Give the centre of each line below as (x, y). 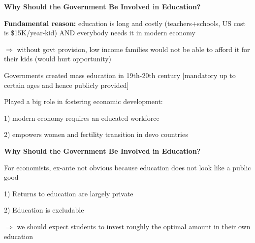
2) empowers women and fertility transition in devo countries (96, 134)
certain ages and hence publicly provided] (66, 85)
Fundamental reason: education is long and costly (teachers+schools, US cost (125, 23)
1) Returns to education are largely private (69, 193)
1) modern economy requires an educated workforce (82, 118)
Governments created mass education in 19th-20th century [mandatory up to (120, 75)
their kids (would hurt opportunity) (58, 59)
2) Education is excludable (44, 210)
